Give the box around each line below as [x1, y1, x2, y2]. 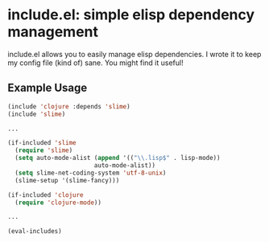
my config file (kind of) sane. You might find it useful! [7, 58, 184, 68]
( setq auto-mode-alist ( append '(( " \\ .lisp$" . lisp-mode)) [14, 154, 221, 162]
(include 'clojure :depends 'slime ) [7, 102, 130, 110]
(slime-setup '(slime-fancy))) [14, 176, 120, 184]
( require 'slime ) [14, 146, 73, 154]
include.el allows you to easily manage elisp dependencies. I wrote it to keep [7, 49, 262, 59]
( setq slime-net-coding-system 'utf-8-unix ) [14, 169, 167, 177]
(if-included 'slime [7, 139, 77, 147]
